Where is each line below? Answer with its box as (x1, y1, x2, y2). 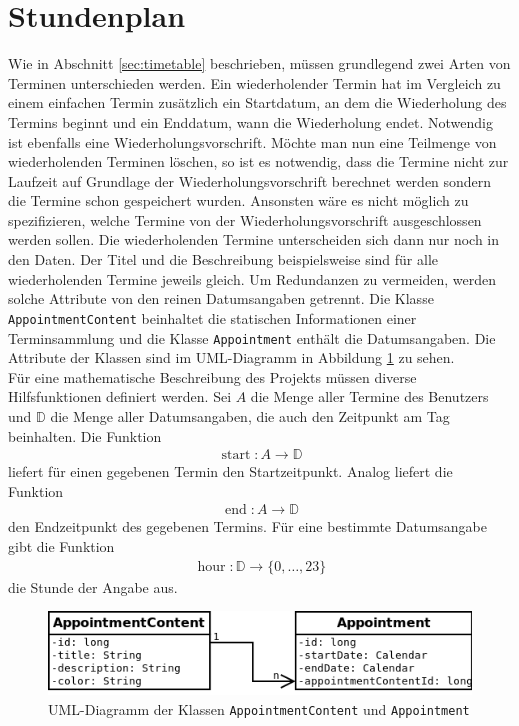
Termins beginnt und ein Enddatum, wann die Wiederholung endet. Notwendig (8, 111, 493, 132)
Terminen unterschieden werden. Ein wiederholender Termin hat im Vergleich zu (8, 72, 501, 93)
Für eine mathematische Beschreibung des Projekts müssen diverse (8, 366, 417, 387)
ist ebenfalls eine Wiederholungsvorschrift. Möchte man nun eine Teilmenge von (8, 131, 497, 152)
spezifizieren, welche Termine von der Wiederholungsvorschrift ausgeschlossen (8, 209, 482, 230)
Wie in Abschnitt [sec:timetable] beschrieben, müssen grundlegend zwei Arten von (8, 53, 511, 74)
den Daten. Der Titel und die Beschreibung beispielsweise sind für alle (8, 249, 439, 270)
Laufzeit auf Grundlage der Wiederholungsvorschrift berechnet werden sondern (8, 170, 492, 191)
